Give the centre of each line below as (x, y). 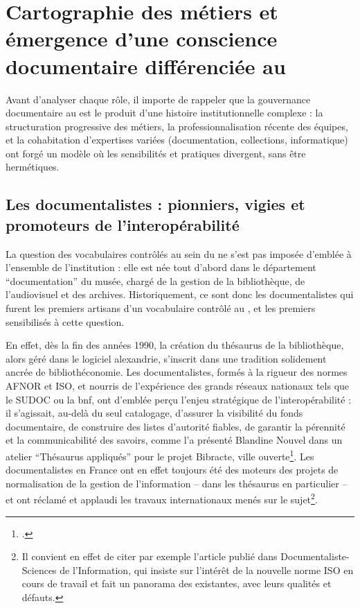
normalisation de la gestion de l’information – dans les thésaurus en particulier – (177, 483)
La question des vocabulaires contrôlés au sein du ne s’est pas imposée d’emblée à (179, 253)
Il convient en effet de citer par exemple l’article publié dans (150, 556)
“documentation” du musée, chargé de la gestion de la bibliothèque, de (155, 280)
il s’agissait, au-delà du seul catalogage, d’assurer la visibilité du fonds (154, 413)
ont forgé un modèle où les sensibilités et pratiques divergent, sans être (156, 153)
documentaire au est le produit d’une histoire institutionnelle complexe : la (164, 113)
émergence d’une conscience (142, 38)
